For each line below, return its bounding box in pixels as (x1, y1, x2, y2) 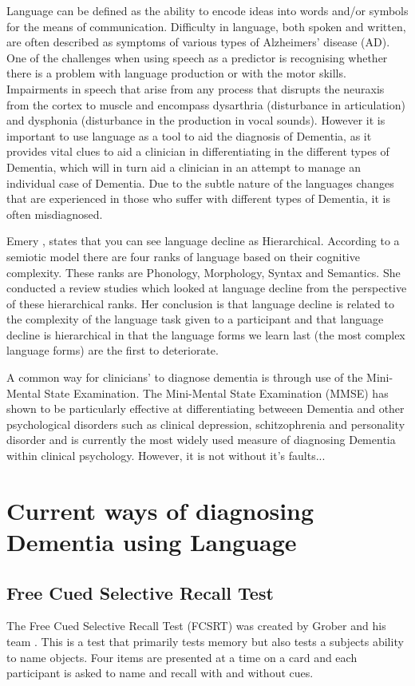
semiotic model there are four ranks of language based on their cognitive (6, 248, 360, 264)
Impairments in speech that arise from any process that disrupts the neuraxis (6, 80, 385, 97)
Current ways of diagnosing (6, 494, 314, 526)
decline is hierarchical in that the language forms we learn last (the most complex (6, 326, 405, 343)
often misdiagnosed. (6, 205, 103, 222)
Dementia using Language (6, 525, 297, 557)
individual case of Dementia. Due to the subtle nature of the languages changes (6, 174, 394, 191)
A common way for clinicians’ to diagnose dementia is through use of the (6, 369, 363, 386)
